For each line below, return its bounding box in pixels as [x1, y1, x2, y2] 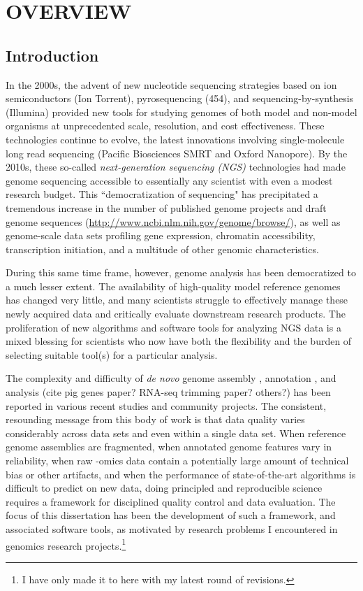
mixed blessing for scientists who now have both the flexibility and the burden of [6, 334, 352, 348]
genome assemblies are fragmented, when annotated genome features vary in [6, 439, 332, 454]
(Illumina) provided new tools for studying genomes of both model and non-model [6, 104, 357, 119]
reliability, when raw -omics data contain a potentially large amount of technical [6, 453, 349, 468]
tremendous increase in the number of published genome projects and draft [6, 200, 327, 215]
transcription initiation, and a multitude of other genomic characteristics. [6, 241, 319, 256]
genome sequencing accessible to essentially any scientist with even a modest [6, 173, 333, 187]
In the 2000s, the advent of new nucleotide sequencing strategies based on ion [6, 77, 337, 92]
